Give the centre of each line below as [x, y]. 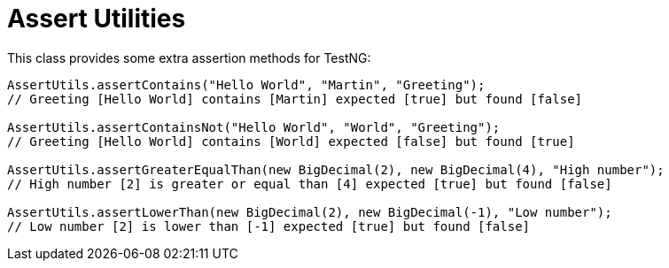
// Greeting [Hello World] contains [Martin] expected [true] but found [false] [295, 99]
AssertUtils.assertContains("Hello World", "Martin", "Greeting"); [246, 84]
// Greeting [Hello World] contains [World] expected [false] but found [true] [291, 141]
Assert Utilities [97, 19]
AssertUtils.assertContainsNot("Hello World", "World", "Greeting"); [254, 127]
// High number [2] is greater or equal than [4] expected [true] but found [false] [310, 184]
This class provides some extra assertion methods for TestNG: [189, 57]
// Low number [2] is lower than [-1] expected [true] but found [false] [269, 226]
